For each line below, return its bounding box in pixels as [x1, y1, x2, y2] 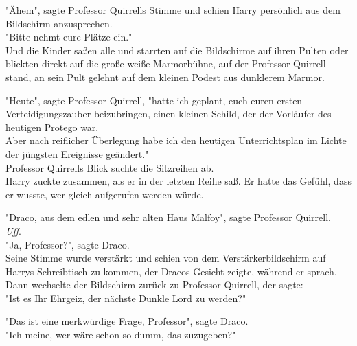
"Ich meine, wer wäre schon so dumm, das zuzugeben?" [5, 327, 236, 342]
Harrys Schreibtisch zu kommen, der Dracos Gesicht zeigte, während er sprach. [5, 264, 337, 278]
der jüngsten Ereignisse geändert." [5, 146, 149, 161]
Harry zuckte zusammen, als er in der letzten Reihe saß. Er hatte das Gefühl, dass [5, 174, 352, 188]
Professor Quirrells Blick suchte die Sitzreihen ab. [5, 160, 214, 174]
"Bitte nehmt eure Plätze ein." [5, 30, 133, 44]
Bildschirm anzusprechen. [5, 16, 113, 30]
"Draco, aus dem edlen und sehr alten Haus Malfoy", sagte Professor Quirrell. [5, 210, 331, 224]
